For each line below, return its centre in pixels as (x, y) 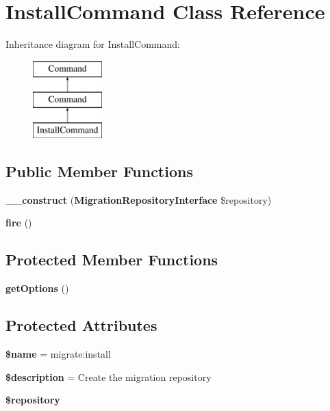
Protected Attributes (81, 325)
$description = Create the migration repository (109, 376)
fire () (19, 223)
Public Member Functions (99, 171)
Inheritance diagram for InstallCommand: (93, 44)
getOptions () (37, 288)
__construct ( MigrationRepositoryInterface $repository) (139, 199)
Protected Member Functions (112, 260)
